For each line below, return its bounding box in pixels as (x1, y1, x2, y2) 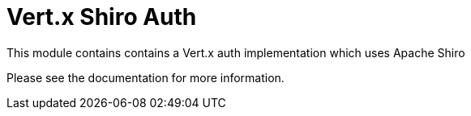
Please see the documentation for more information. (6, 70, 285, 85)
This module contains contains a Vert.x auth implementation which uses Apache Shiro (6, 45, 465, 60)
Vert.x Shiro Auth (6, 3, 197, 31)
